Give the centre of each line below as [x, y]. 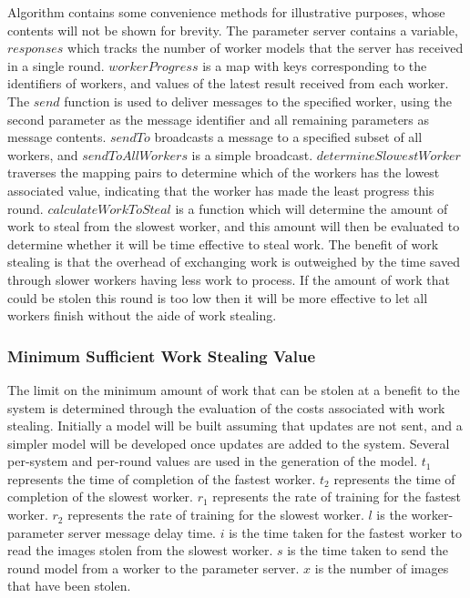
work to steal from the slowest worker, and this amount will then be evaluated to [234, 226]
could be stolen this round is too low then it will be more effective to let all [218, 297]
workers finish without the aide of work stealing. [142, 315]
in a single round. [56, 65]
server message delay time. [142, 532]
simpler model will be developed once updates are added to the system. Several [229, 443]
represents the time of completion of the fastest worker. [162, 478]
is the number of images [382, 568]
